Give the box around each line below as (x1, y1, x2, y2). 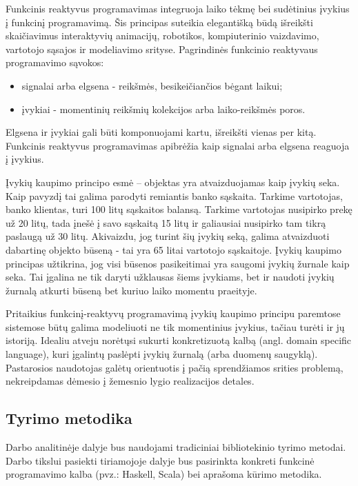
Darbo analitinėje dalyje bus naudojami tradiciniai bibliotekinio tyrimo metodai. (6, 440, 346, 454)
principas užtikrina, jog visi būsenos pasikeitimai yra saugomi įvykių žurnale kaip (6, 256, 350, 270)
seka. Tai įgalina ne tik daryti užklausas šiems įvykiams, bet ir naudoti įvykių (6, 270, 335, 284)
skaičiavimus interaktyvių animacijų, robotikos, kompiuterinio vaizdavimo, (6, 28, 319, 43)
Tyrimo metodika (6, 407, 132, 429)
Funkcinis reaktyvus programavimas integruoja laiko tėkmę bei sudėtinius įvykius (6, 1, 350, 15)
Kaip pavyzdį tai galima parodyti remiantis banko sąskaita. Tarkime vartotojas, (6, 188, 343, 203)
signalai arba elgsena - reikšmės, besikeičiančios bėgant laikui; (21, 78, 283, 92)
